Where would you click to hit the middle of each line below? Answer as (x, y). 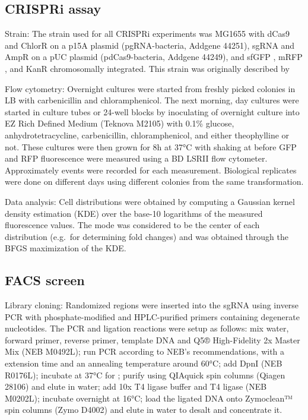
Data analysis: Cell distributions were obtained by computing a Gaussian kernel (150, 201)
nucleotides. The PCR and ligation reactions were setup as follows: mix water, (147, 328)
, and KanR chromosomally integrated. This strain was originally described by (147, 68)
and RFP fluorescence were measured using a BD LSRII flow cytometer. (136, 158)
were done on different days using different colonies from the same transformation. (154, 181)
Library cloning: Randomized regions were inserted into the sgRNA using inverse (152, 305)
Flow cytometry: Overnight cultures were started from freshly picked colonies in (150, 88)
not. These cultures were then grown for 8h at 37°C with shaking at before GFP (151, 146)
